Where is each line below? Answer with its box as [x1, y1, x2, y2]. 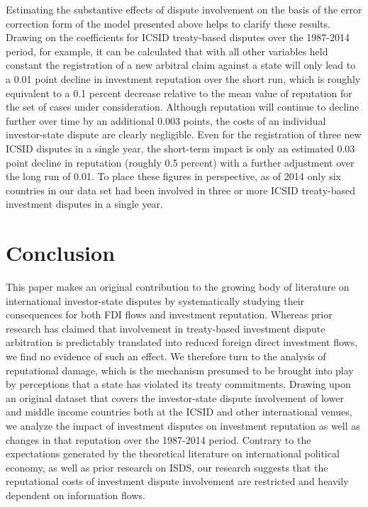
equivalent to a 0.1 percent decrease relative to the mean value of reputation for [6, 85, 352, 100]
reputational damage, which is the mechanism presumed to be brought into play [6, 362, 354, 377]
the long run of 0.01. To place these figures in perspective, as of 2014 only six [6, 169, 341, 184]
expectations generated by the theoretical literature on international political [6, 446, 340, 461]
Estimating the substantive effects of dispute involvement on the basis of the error [6, 2, 362, 16]
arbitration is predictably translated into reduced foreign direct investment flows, [6, 335, 358, 350]
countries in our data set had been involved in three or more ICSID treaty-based [6, 182, 355, 197]
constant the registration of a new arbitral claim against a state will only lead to [6, 57, 356, 72]
